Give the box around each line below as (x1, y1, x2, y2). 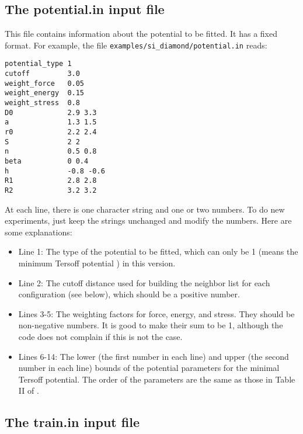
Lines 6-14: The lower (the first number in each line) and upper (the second (18, 350, 289, 362)
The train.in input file (5, 413, 140, 431)
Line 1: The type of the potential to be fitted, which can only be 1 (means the (18, 245, 298, 258)
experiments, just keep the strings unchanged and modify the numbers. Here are (5, 214, 292, 227)
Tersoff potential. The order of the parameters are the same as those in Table (18, 373, 295, 385)
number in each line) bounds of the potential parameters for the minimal (18, 362, 280, 374)
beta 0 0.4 (5, 157, 89, 166)
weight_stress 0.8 (5, 99, 80, 107)
